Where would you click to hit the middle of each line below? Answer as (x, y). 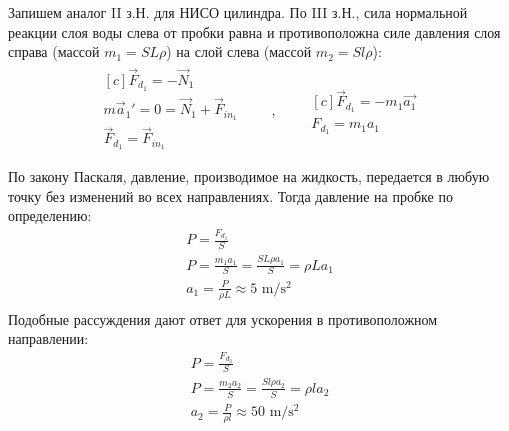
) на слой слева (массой (239, 51)
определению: (50, 215)
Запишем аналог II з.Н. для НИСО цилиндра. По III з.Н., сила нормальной (238, 12)
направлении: (48, 338)
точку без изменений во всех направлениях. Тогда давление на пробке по (230, 195)
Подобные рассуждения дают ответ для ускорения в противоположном (223, 318)
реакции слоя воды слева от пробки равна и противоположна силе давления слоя (254, 31)
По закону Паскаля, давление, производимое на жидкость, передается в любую (249, 176)
